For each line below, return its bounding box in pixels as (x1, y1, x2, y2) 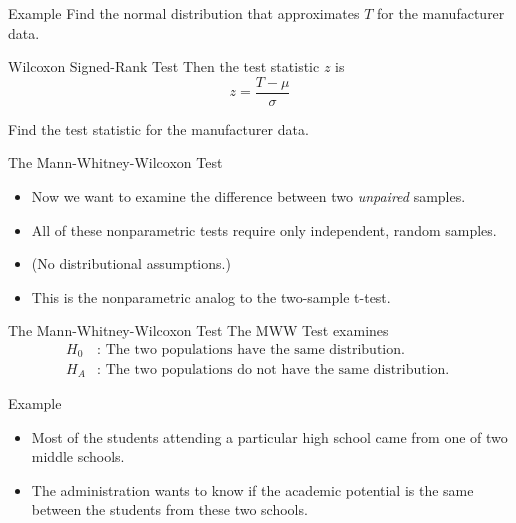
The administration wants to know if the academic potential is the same (31, 479, 474, 500)
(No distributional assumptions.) (31, 253, 231, 274)
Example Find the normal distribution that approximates (8, 3, 360, 23)
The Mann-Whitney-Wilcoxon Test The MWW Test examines (8, 320, 389, 341)
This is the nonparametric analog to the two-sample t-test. (31, 286, 391, 307)
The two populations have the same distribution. (105, 343, 405, 358)
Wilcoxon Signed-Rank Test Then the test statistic (8, 56, 320, 77)
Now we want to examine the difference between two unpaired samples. (31, 186, 466, 207)
